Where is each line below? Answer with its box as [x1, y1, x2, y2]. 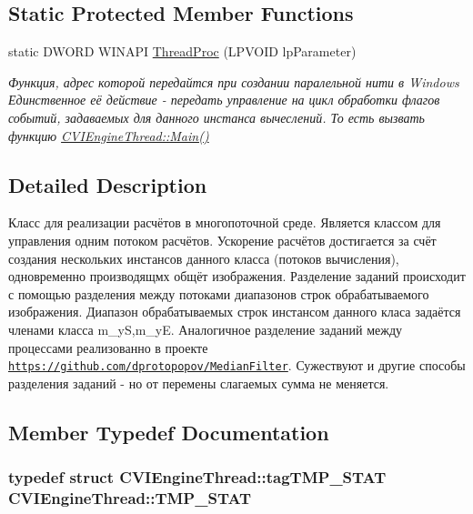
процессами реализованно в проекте [8, 338, 208, 357]
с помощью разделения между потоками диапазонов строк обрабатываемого [8, 284, 429, 303]
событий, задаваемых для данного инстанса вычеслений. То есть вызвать [8, 107, 425, 126]
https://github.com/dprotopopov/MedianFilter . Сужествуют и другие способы [8, 356, 466, 375]
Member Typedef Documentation [8, 418, 329, 446]
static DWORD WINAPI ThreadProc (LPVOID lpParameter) [8, 42, 357, 61]
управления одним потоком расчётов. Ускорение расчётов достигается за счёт [8, 230, 437, 249]
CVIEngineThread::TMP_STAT [8, 487, 252, 509]
